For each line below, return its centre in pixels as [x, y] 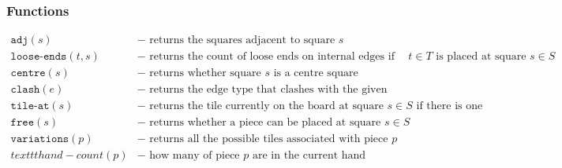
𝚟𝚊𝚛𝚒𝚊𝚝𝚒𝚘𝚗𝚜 [40, 139]
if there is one [450, 106]
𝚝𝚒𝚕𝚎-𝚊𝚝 [30, 106]
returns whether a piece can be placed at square [265, 123]
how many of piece [195, 156]
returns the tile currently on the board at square [266, 106]
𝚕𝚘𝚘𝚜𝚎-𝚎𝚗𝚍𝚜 [39, 57]
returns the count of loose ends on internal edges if [272, 57]
